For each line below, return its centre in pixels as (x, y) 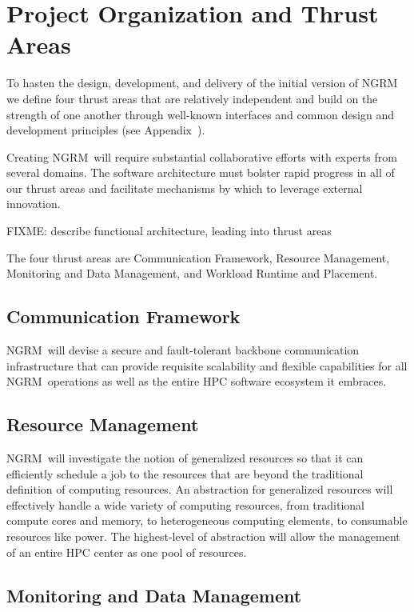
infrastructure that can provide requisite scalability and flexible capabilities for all (207, 365)
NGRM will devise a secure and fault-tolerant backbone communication (183, 350)
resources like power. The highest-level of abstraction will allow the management (203, 536)
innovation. (34, 204)
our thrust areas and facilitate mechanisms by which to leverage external (185, 188)
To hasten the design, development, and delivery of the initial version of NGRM (202, 83)
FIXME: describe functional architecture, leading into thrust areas (169, 231)
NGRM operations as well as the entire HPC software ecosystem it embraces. (197, 381)
